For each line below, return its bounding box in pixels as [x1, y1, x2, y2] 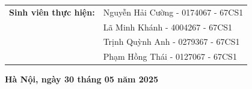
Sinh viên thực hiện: [9, 5, 95, 18]
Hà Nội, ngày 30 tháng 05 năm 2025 [5, 73, 159, 85]
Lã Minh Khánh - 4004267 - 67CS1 [103, 20, 233, 33]
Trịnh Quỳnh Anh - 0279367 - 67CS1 [103, 35, 240, 48]
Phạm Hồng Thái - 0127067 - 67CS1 [103, 50, 237, 63]
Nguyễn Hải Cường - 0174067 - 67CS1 [103, 5, 244, 18]
